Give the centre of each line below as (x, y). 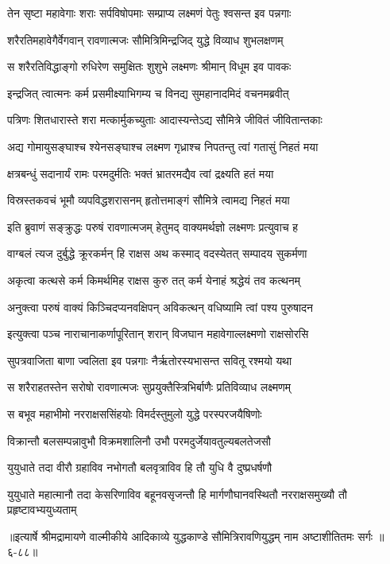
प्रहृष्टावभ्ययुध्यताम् (42, 510)
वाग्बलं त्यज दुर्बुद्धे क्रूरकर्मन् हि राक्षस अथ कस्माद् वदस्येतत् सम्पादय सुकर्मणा (157, 253)
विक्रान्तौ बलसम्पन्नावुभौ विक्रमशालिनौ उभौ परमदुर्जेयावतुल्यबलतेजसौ (139, 440)
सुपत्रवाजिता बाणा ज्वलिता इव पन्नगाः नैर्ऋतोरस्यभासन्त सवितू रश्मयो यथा (150, 360)
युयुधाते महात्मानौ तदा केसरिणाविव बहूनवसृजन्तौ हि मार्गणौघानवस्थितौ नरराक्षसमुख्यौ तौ (177, 494)
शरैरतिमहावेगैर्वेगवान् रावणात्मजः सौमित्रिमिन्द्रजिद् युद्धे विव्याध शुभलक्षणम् (145, 39)
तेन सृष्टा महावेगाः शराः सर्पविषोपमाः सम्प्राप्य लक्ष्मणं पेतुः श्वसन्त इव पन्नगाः (149, 13)
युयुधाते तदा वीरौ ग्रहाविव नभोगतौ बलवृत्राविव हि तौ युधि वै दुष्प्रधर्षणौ (140, 467)
